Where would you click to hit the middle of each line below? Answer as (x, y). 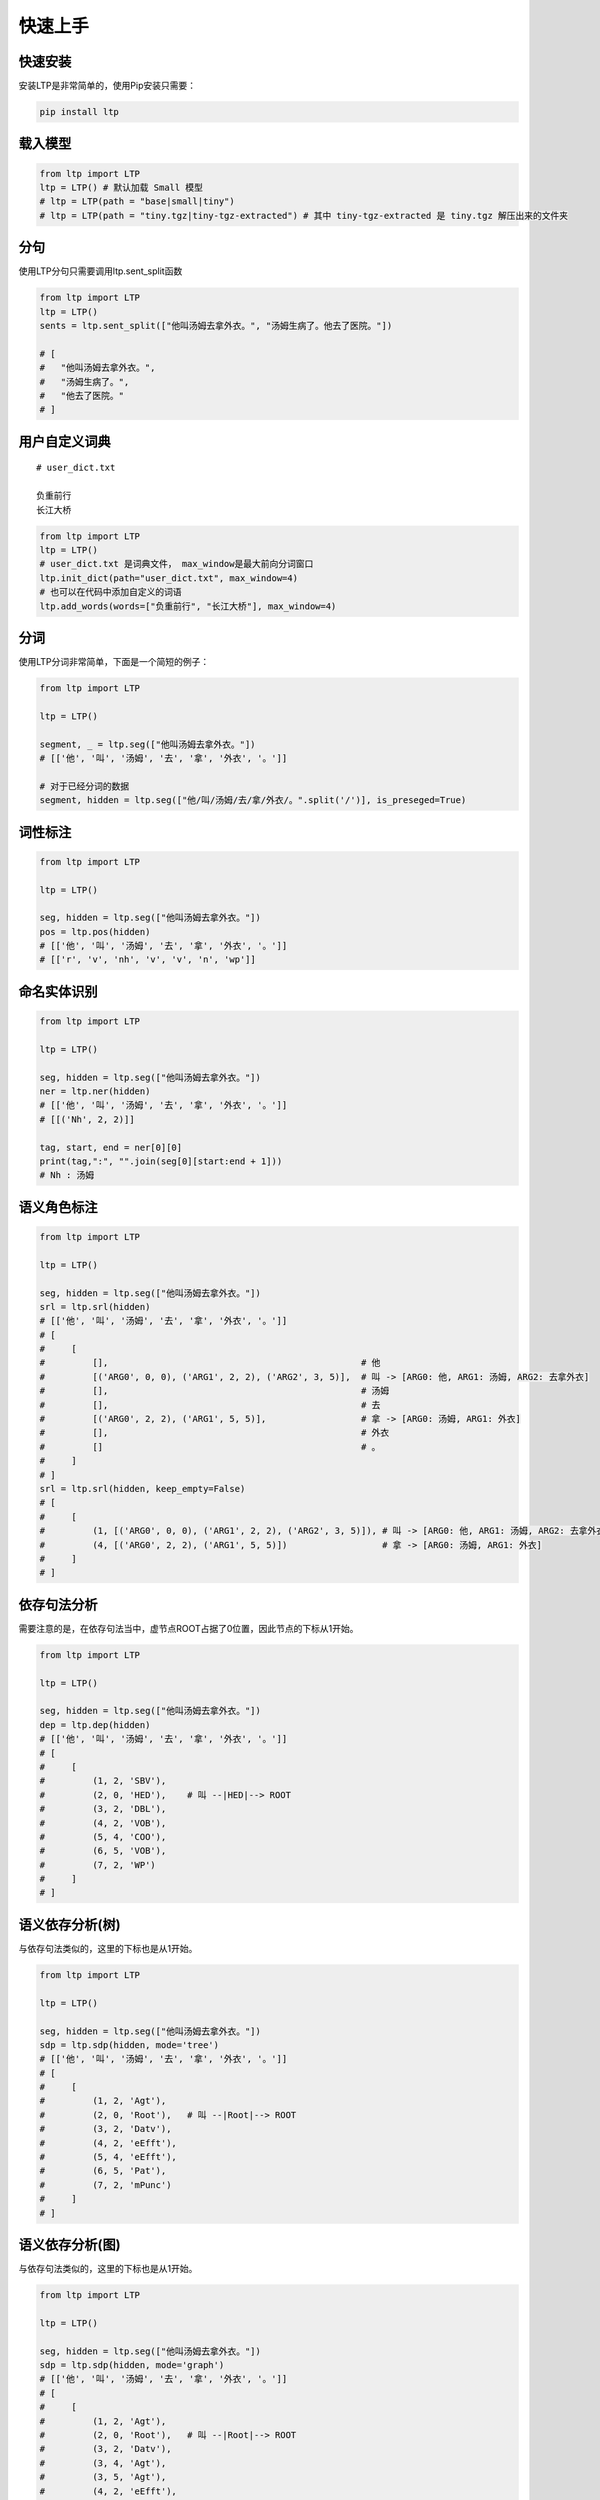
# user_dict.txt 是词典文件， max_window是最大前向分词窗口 (176, 564)
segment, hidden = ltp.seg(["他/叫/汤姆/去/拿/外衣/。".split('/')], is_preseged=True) (253, 800)
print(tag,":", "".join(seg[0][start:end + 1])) (161, 1161)
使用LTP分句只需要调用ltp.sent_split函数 (100, 271)
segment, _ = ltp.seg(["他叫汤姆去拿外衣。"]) (147, 744)
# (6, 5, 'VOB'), (103, 1851)
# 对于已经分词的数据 (84, 786)
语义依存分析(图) (69, 2244)
